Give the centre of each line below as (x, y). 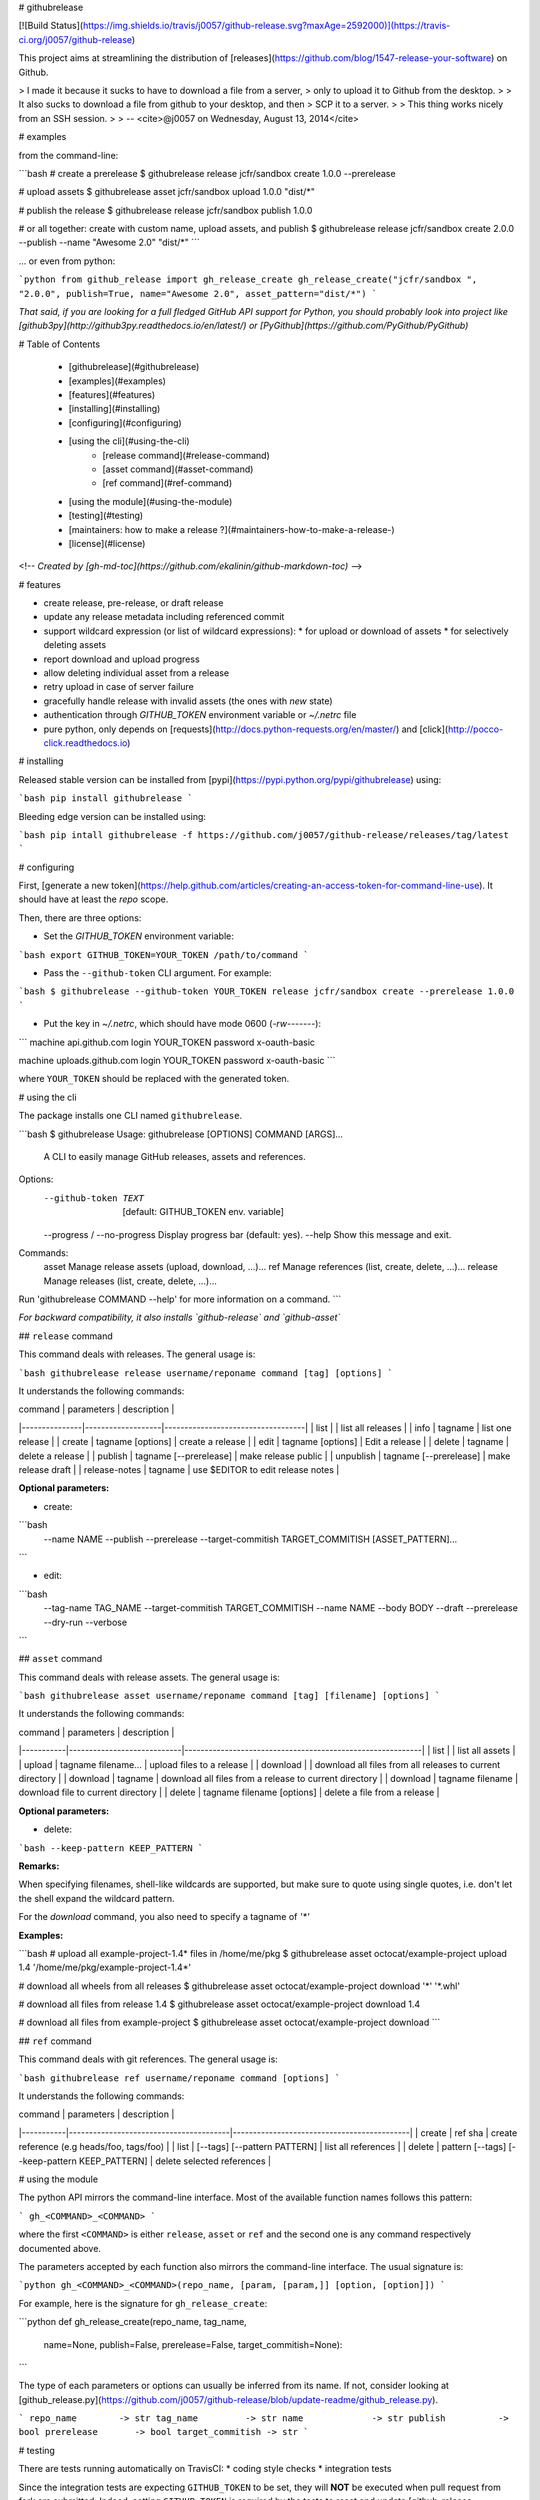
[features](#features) (112, 394)
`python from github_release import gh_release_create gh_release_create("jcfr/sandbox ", (248, 279)
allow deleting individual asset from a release (136, 673)
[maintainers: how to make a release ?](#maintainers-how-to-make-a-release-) (231, 529)
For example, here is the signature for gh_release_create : (143, 2303)
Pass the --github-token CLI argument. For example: (157, 973)
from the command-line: (68, 155)
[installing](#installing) (114, 409)
